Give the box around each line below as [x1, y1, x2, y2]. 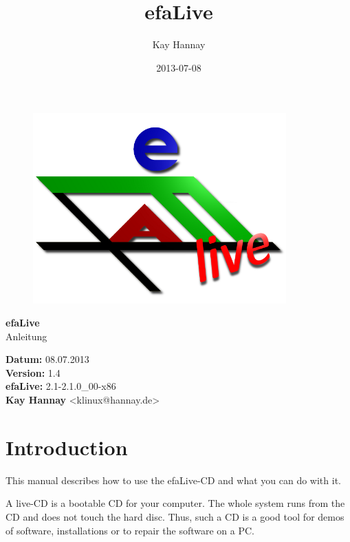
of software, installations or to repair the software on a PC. [6, 523, 254, 537]
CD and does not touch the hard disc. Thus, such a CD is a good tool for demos [6, 509, 344, 523]
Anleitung [6, 329, 47, 343]
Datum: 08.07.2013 [6, 352, 89, 366]
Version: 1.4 [6, 365, 61, 379]
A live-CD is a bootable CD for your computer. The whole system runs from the [6, 496, 345, 510]
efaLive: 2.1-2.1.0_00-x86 [6, 379, 116, 393]
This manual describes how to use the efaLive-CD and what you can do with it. [6, 472, 341, 487]
